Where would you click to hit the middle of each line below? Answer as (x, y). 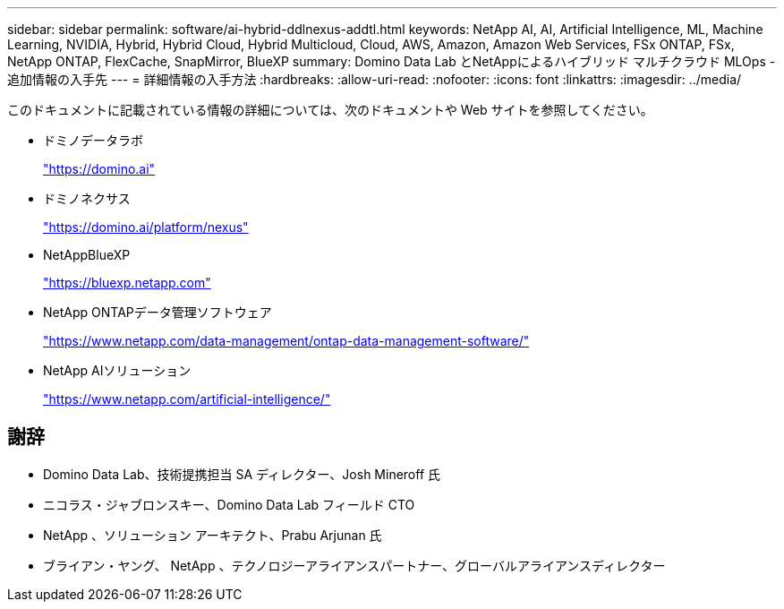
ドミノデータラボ (93, 140)
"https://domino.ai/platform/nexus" (146, 227)
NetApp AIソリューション (117, 370)
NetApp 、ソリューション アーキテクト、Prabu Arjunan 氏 (213, 535)
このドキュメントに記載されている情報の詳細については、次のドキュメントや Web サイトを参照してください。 (330, 110)
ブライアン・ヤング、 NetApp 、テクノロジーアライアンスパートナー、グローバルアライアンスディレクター (354, 565)
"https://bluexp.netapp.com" (127, 283)
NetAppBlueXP (87, 255)
